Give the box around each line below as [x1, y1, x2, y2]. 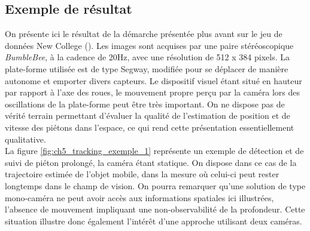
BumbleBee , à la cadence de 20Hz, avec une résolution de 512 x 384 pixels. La [5, 51, 290, 63]
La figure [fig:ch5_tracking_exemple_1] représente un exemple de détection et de [5, 144, 304, 157]
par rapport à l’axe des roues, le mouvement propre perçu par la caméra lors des [5, 86, 300, 98]
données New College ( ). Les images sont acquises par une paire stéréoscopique [5, 39, 294, 51]
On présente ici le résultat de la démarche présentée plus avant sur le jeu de [5, 27, 282, 40]
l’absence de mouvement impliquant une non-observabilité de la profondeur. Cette [5, 203, 305, 215]
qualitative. [5, 133, 46, 145]
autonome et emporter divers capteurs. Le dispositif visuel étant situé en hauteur [5, 74, 302, 87]
